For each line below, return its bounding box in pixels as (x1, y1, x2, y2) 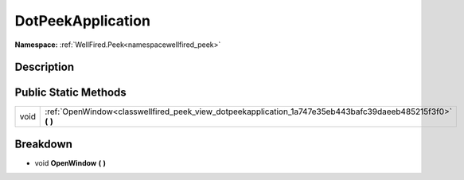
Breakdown (14, 137, 73, 151)
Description (14, 61, 75, 74)
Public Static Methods (14, 86, 127, 100)
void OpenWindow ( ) (34, 158, 107, 167)
